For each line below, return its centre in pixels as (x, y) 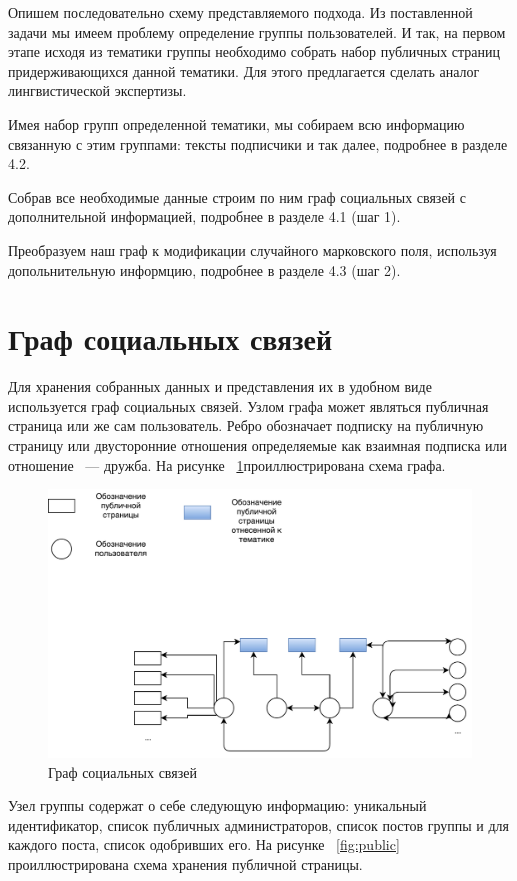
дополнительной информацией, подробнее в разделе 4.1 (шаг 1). (204, 216)
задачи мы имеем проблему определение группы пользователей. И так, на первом (257, 31)
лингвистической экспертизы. (97, 90)
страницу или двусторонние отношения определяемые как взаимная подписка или (258, 445)
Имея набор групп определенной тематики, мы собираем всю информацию (236, 123)
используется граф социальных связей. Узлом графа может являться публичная (248, 405)
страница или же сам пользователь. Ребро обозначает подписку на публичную (246, 425)
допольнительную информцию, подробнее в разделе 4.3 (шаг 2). (204, 269)
